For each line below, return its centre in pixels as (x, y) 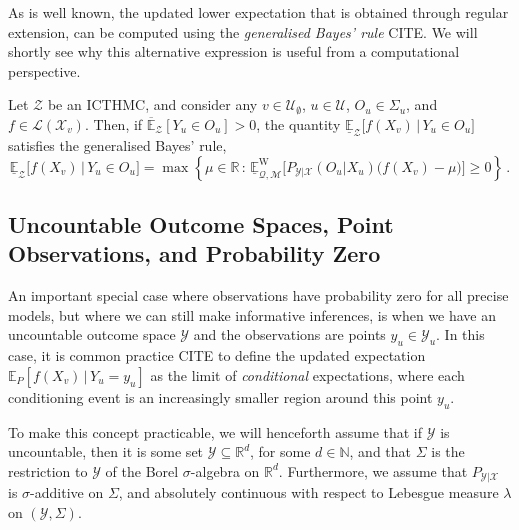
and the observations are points (289, 334)
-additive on (67, 492)
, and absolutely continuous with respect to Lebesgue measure (308, 492)
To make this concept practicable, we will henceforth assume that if (215, 431)
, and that (380, 451)
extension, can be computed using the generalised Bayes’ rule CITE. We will (243, 31)
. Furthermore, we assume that (373, 470)
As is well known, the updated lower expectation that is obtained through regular (258, 12)
